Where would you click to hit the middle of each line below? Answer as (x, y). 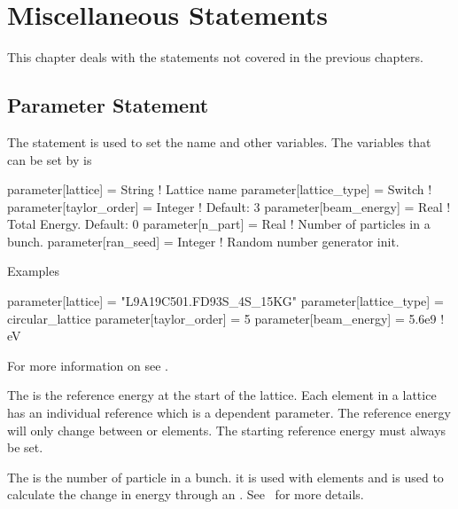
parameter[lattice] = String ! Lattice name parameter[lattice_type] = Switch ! (220, 189)
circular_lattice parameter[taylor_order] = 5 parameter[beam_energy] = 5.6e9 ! (226, 318)
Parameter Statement (108, 105)
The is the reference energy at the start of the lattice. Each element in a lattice (222, 395)
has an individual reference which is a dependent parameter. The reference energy (229, 413)
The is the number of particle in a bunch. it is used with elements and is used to (225, 477)
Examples (33, 271)
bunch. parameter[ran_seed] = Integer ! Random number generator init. (203, 241)
